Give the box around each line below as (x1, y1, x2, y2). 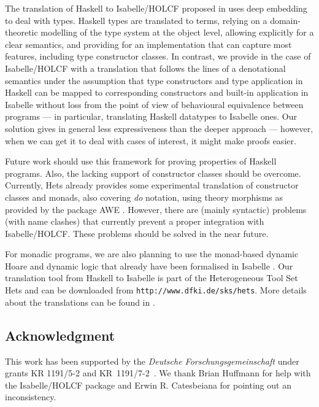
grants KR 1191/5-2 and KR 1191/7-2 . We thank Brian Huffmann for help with (5, 366, 311, 379)
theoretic (5, 26, 38, 39)
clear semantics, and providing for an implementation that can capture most (5, 37, 292, 50)
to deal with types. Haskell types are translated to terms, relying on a (5, 14, 267, 26)
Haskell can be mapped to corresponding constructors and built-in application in (5, 86, 309, 99)
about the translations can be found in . (5, 295, 155, 308)
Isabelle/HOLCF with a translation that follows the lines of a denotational (5, 61, 286, 74)
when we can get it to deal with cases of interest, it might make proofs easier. (5, 134, 296, 147)
